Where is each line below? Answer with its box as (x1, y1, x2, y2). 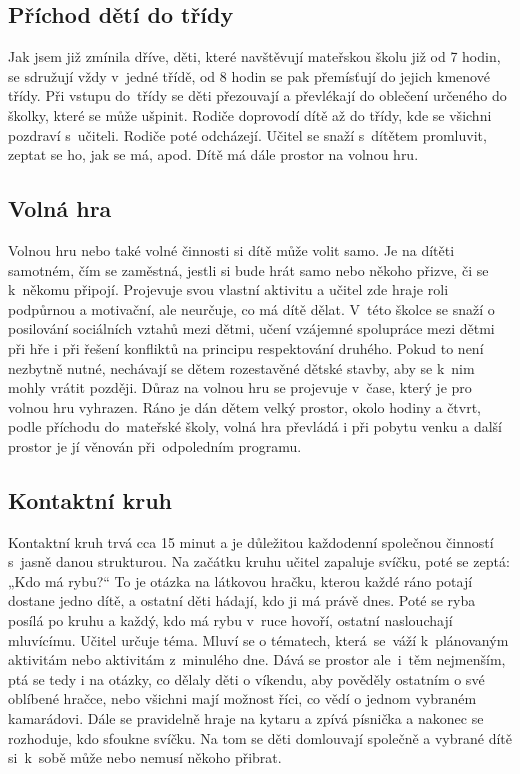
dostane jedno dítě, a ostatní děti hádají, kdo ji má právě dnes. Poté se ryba (8, 590, 476, 611)
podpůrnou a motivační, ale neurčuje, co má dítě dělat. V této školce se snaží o (8, 298, 495, 319)
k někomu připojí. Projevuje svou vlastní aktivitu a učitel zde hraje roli (8, 279, 449, 300)
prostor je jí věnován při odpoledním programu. (8, 435, 302, 456)
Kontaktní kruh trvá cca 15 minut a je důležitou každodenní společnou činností (8, 531, 494, 552)
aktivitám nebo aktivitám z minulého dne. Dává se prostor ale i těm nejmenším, (8, 649, 506, 670)
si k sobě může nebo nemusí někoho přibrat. (8, 747, 282, 768)
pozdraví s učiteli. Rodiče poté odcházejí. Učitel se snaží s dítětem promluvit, (8, 124, 487, 145)
